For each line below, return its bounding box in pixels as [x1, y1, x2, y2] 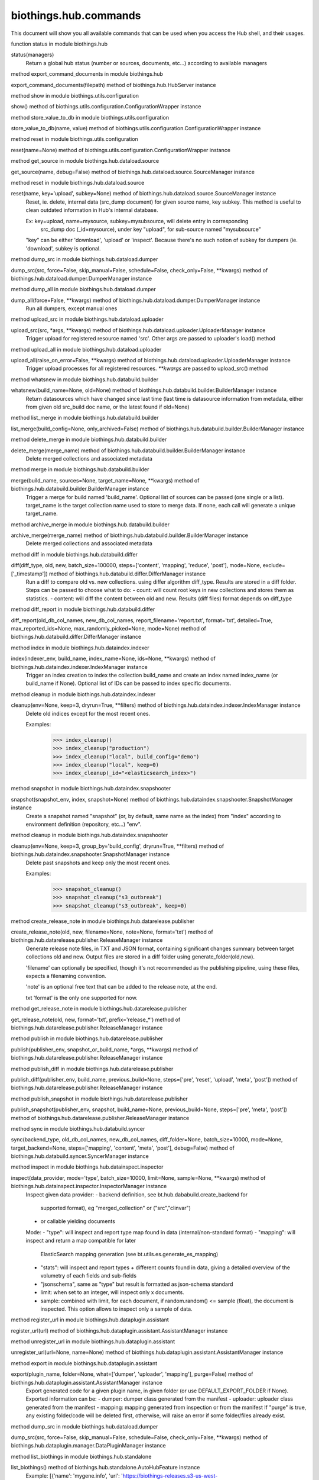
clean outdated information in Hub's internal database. [25, 207, 158, 214]
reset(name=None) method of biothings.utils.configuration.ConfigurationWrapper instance [11, 146, 230, 153]
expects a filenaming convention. [25, 973, 106, 980]
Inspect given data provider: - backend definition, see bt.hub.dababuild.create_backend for [25, 1191, 248, 1198]
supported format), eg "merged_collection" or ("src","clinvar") [40, 1205, 191, 1212]
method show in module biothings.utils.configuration [11, 92, 139, 99]
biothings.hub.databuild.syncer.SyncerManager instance [11, 1153, 149, 1160]
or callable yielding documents [40, 1218, 115, 1225]
